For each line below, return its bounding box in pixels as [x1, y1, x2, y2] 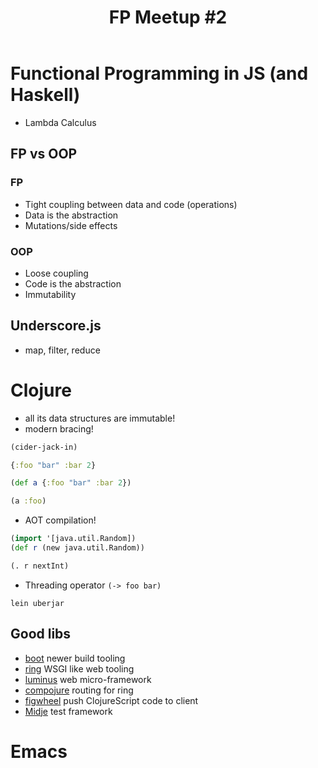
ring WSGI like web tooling [24, 662, 135, 675]
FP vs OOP [10, 146, 78, 163]
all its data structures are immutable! [24, 412, 176, 424]
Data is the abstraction [24, 209, 119, 221]
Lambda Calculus [24, 116, 97, 128]
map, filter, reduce [24, 344, 101, 356]
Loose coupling [24, 267, 89, 279]
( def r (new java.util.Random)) [10, 543, 145, 553]
